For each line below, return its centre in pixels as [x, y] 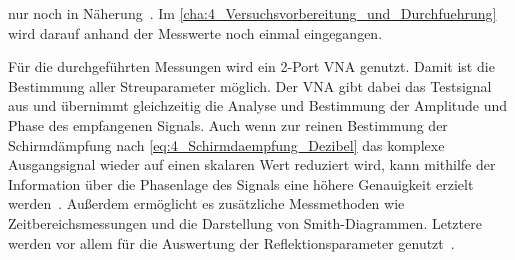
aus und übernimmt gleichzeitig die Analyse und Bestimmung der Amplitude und [258, 105]
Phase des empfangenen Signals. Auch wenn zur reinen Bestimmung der [228, 124]
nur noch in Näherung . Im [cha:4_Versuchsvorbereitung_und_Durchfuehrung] [252, 13]
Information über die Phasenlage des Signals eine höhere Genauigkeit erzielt [241, 183]
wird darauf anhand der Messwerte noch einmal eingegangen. [195, 32]
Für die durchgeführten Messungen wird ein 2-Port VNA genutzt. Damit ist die [251, 66]
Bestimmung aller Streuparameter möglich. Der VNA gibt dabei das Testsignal [250, 85]
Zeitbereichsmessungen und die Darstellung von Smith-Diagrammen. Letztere [245, 222]
